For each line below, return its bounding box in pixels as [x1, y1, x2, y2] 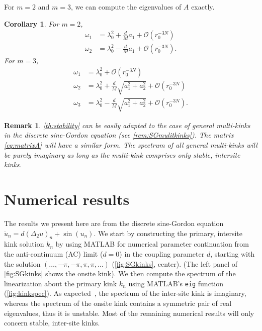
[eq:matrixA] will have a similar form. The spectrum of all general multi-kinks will [4, 140, 257, 150]
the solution [4, 258, 41, 269]
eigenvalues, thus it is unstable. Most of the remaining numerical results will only [4, 307, 254, 318]
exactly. [191, 2, 215, 12]
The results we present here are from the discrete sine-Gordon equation [4, 217, 224, 228]
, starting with [210, 248, 255, 259]
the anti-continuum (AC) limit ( [4, 248, 103, 259]
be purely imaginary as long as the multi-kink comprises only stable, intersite [4, 149, 240, 160]
